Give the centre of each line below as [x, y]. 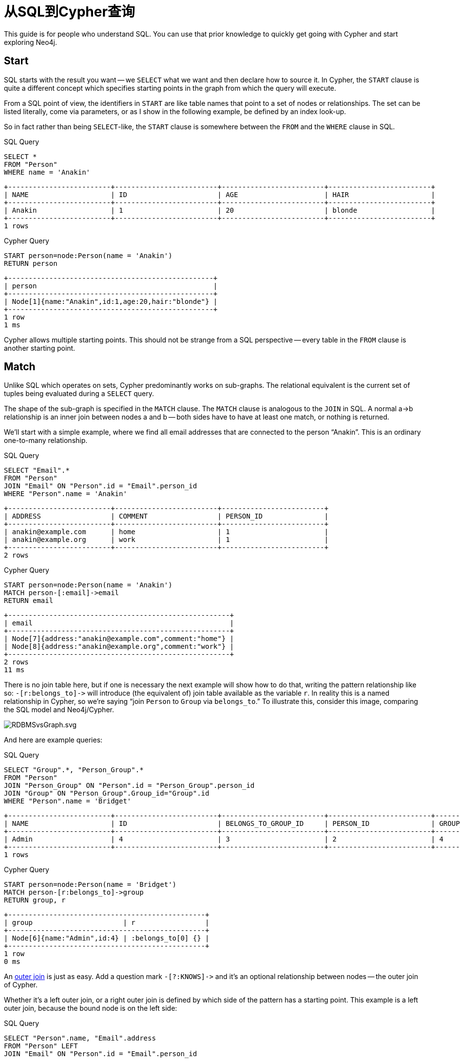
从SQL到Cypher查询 [69, 12]
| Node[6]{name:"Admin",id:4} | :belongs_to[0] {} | [107, 938]
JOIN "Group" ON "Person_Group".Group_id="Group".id [107, 793]
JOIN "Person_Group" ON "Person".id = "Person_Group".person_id [129, 786]
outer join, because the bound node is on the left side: [91, 1008]
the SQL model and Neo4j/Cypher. [59, 710]
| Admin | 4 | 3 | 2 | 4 [224, 839]
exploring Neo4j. [31, 42]
